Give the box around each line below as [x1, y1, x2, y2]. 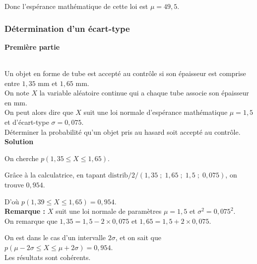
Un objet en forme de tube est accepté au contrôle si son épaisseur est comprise [4, 68, 246, 78]
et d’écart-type [4, 116, 49, 127]
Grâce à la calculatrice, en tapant [4, 170, 106, 180]
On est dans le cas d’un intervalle [4, 232, 106, 243]
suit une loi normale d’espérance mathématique [83, 107, 228, 117]
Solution [4, 136, 34, 147]
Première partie [4, 41, 60, 52]
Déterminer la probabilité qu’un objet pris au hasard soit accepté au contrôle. [4, 126, 241, 137]
